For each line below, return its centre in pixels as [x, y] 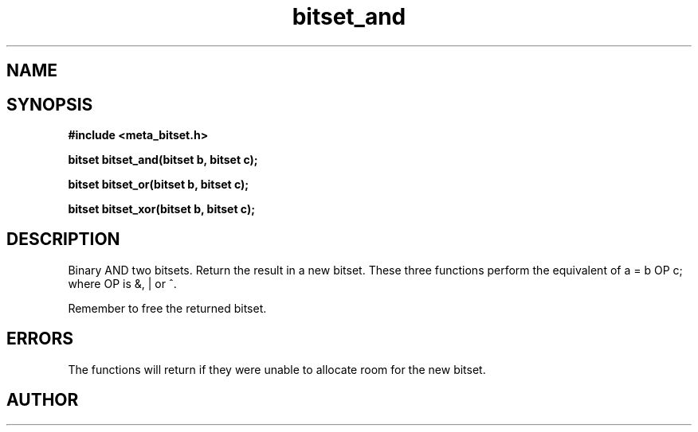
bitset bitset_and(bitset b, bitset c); [163, 160]
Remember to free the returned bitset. [167, 308]
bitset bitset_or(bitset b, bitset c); [159, 185]
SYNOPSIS [50, 104]
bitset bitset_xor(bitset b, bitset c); [161, 209]
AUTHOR [43, 400]
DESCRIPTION [63, 239]
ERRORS [40, 339]
